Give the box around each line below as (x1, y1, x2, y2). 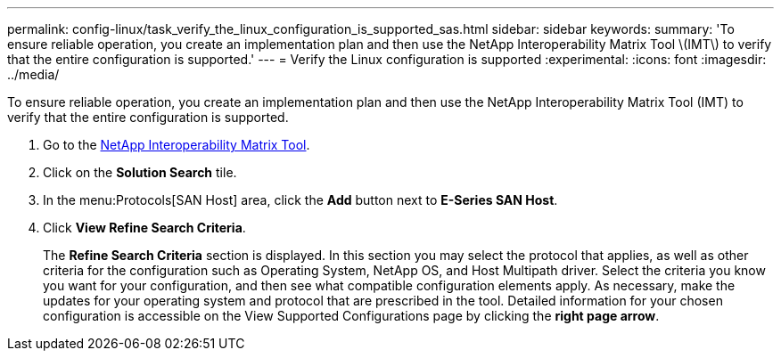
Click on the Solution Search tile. (43, 165, 237, 180)
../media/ (7, 67, 60, 82)
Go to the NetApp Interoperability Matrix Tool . (43, 137, 310, 152)
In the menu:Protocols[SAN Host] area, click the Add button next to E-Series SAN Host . (43, 192, 558, 207)
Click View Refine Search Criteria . (43, 220, 246, 235)
